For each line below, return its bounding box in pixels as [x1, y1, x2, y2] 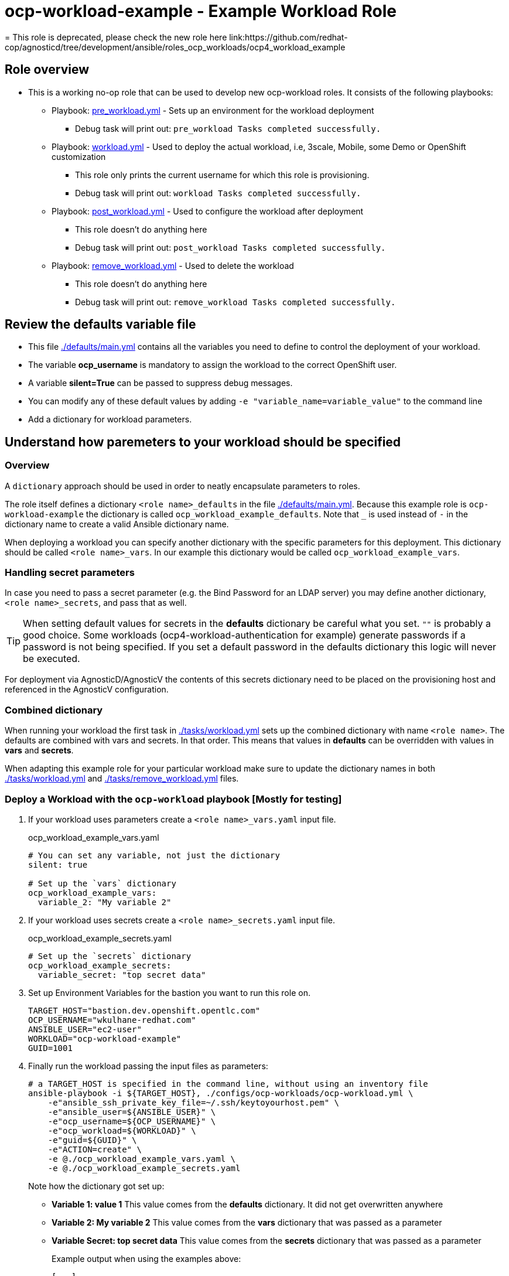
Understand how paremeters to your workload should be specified [5, 434, 401, 449]
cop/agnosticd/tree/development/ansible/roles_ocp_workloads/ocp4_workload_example [5, 42, 346, 52]
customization [52, 151, 106, 162]
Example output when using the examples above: [52, 1253, 241, 1264]
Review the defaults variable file [5, 317, 196, 332]
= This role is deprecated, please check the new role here [5, 32, 227, 42]
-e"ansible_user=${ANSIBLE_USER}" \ [47, 1107, 216, 1117]
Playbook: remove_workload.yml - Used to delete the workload [52, 260, 294, 271]
